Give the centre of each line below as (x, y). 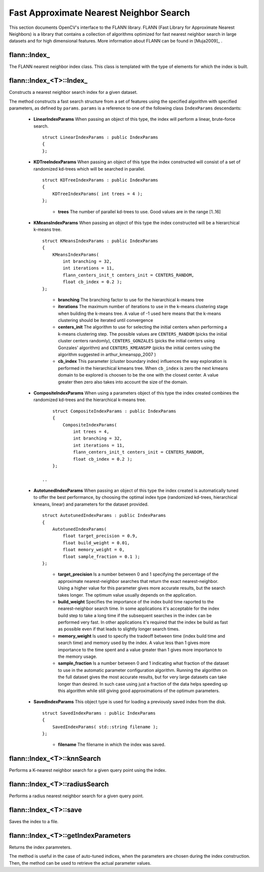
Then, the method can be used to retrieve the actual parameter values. (80, 863)
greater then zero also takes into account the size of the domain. (123, 382)
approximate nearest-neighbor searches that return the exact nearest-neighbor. (138, 581)
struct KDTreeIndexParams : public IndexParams (100, 180)
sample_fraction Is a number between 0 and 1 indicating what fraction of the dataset (143, 663)
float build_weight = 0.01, (96, 543)
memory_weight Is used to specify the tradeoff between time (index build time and (142, 636)
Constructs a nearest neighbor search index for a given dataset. (73, 92)
